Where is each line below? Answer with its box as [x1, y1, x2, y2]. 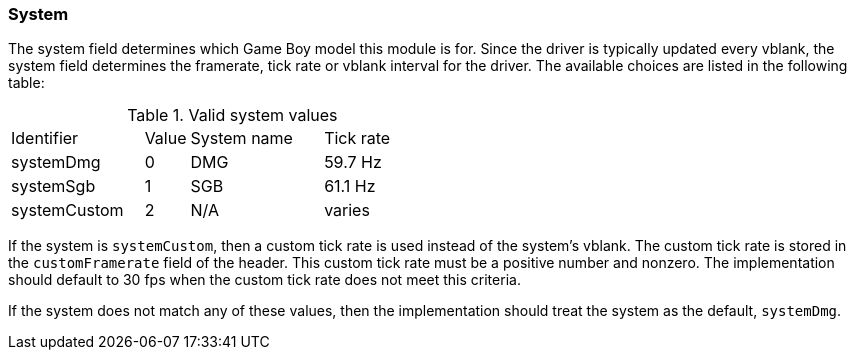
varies [324, 200, 370, 221]
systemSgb [11, 176, 96, 197]
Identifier [11, 128, 79, 149]
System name [190, 128, 293, 149]
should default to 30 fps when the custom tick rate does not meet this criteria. [8, 271, 521, 289]
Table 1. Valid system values [127, 105, 338, 126]
